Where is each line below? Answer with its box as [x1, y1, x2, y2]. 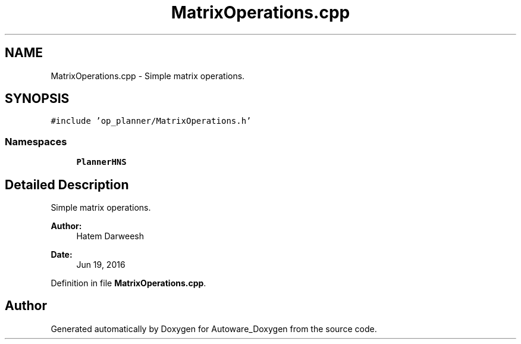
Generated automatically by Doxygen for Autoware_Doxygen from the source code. [51, 323, 377, 334]
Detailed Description [5, 177, 129, 192]
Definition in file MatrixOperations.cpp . [51, 278, 206, 289]
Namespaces [5, 135, 67, 148]
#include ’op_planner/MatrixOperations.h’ [51, 116, 252, 126]
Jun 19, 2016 [76, 259, 125, 270]
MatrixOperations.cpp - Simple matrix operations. [51, 70, 245, 81]
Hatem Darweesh [76, 231, 145, 242]
